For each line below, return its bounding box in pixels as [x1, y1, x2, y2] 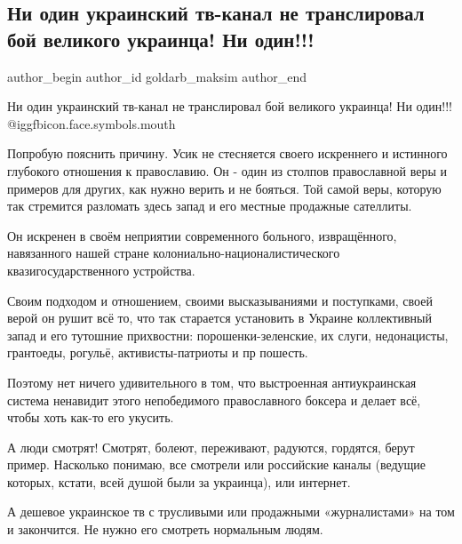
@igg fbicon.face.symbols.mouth [7, 114, 176, 132]
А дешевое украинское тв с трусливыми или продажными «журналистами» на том [7, 502, 455, 521]
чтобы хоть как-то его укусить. [7, 408, 174, 427]
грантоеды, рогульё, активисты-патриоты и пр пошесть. [7, 343, 308, 362]
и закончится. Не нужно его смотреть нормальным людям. [7, 520, 323, 539]
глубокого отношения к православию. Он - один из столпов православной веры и [7, 161, 448, 180]
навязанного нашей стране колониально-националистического [7, 244, 340, 262]
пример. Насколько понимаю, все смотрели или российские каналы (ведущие [7, 455, 426, 474]
